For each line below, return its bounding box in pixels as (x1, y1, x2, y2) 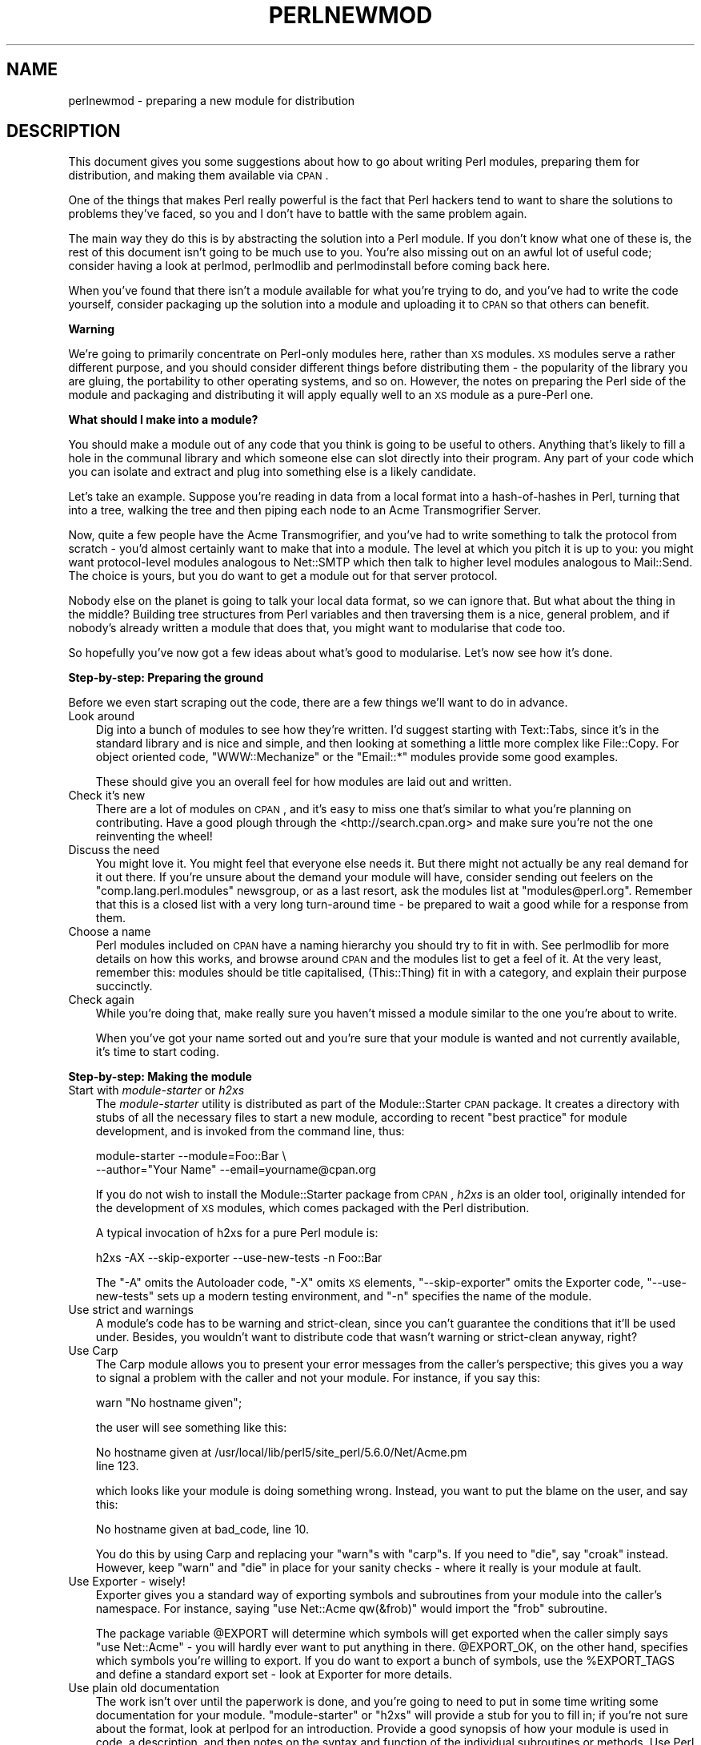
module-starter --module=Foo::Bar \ (95, 1149, 286, 1163)
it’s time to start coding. (95, 1045, 219, 1059)
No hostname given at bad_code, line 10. (95, 1522, 310, 1537)
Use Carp (68, 1344, 118, 1358)
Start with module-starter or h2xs (68, 1083, 245, 1098)
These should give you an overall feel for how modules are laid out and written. (95, 775, 512, 789)
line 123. (95, 1459, 139, 1473)
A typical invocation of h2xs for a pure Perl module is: (95, 1226, 379, 1240)
